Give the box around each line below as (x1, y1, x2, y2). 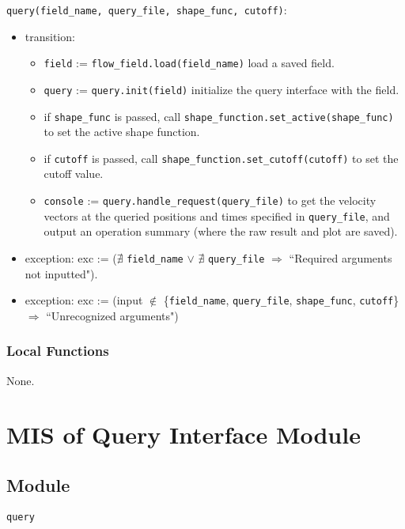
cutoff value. (44, 165, 104, 182)
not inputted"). (25, 265, 98, 282)
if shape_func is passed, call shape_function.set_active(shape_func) (44, 108, 394, 124)
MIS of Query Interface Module (6, 418, 361, 451)
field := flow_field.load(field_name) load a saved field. (44, 55, 335, 71)
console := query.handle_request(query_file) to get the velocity (44, 192, 377, 209)
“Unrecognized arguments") (46, 307, 179, 323)
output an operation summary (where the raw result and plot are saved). (44, 223, 398, 240)
